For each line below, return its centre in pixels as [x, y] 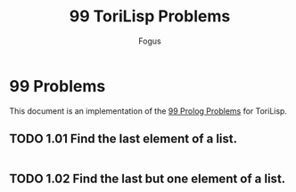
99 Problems [58, 86]
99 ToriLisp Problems [150, 16]
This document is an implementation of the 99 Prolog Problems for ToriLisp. [148, 111]
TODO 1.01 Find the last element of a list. [123, 139]
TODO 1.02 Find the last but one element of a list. [148, 178]
